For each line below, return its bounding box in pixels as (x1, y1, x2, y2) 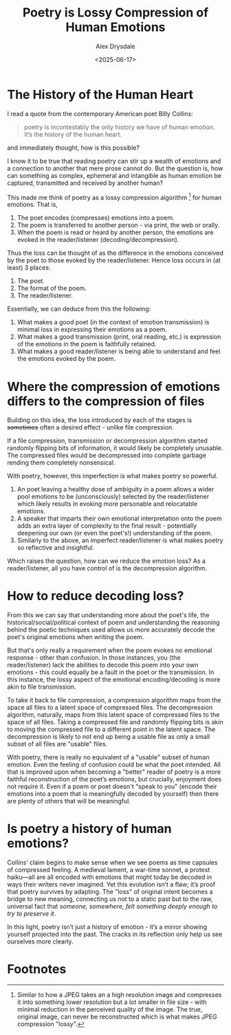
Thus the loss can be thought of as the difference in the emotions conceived (7, 249, 223, 257)
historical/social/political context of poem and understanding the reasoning (7, 619, 220, 627)
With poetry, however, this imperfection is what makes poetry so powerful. (7, 472, 218, 480)
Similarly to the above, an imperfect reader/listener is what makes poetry (16, 536, 223, 544)
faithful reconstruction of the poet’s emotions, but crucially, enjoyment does (7, 775, 222, 783)
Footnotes (7, 961, 67, 977)
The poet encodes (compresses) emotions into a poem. (16, 214, 175, 222)
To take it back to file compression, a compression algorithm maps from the (7, 696, 221, 704)
